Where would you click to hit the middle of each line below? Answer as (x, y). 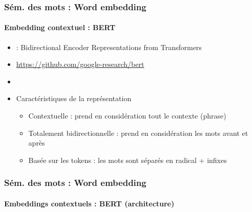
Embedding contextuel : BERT (60, 27)
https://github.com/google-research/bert (80, 64)
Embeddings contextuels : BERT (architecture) (89, 203)
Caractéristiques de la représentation (74, 98)
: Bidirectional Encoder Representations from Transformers (109, 47)
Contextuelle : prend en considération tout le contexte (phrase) (127, 116)
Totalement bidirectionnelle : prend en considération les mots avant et (138, 133)
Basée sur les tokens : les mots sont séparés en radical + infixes (128, 160)
